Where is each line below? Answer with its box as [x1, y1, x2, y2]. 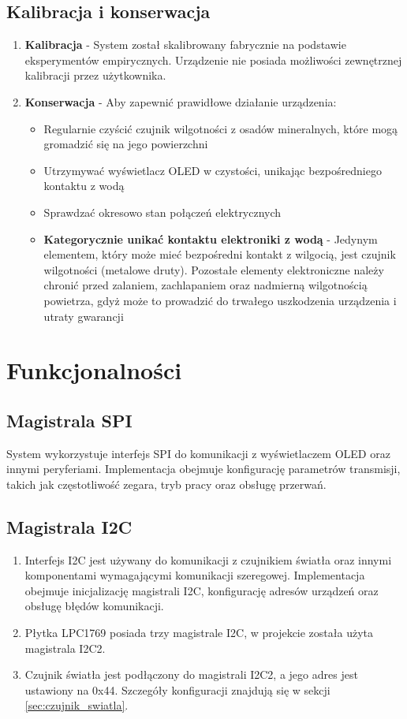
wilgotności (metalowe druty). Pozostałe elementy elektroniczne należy [43, 261, 384, 278]
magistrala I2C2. [24, 639, 106, 656]
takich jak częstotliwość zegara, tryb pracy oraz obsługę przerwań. [6, 475, 327, 492]
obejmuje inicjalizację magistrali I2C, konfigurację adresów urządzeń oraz [24, 582, 379, 598]
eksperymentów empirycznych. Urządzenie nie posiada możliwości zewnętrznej [24, 51, 402, 68]
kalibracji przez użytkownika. [24, 67, 166, 84]
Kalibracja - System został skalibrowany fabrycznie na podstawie [24, 36, 346, 53]
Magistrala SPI [6, 408, 133, 432]
